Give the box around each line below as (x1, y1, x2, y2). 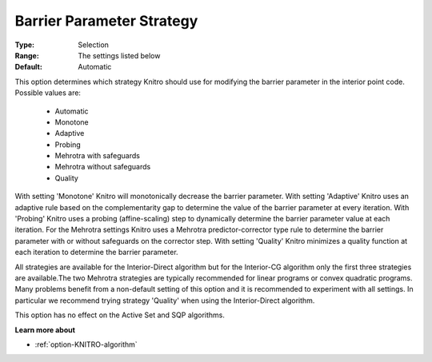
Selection (78, 40, 110, 50)
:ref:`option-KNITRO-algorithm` (34, 340, 138, 349)
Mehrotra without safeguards (54, 162, 151, 172)
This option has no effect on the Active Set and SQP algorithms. (14, 310, 226, 320)
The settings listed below (78, 50, 161, 60)
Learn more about (14, 324, 76, 335)
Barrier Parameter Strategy (14, 12, 198, 30)
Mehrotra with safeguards (54, 151, 140, 161)
